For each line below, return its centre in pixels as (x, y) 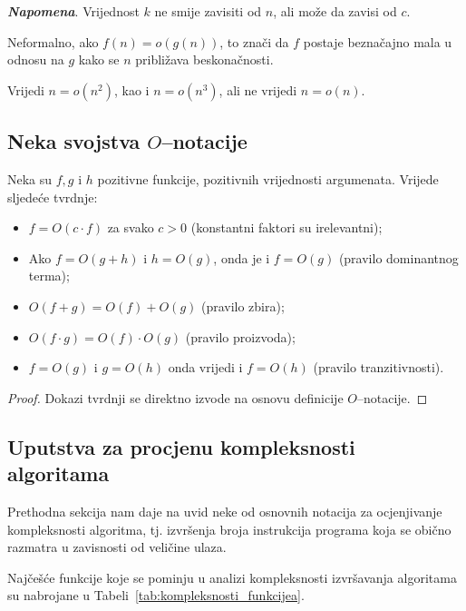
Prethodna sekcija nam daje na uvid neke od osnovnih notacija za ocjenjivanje (225, 511)
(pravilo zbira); (243, 305)
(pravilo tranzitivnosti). (379, 367)
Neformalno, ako (53, 41)
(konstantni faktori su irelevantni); (286, 227)
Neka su (30, 178)
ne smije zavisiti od (208, 11)
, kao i (131, 89)
